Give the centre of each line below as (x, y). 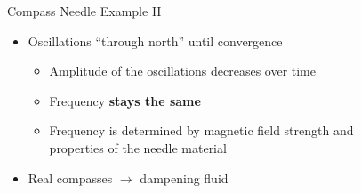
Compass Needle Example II (84, 11)
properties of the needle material (138, 147)
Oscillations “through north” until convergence (155, 40)
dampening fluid (184, 177)
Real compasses (70, 177)
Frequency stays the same (125, 100)
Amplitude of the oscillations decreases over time (182, 71)
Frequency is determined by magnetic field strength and (201, 130)
